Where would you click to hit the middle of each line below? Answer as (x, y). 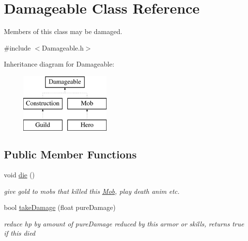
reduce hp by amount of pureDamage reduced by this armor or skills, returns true (124, 223)
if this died (20, 233)
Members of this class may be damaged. (63, 31)
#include (17, 47)
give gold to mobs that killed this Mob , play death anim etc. (92, 191)
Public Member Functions (70, 154)
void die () (19, 175)
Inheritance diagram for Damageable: (59, 64)
